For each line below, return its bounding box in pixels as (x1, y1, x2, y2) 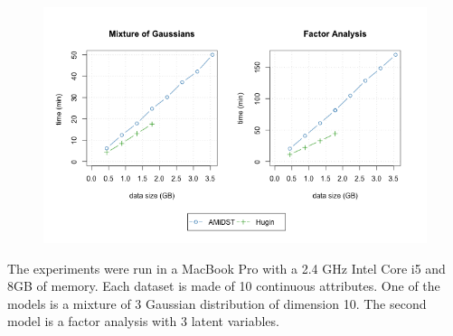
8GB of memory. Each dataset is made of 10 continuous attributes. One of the (7, 276, 440, 295)
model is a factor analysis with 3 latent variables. (7, 312, 279, 331)
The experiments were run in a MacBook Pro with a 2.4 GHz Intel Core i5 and (7, 258, 446, 277)
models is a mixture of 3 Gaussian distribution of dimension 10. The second (7, 294, 427, 313)
